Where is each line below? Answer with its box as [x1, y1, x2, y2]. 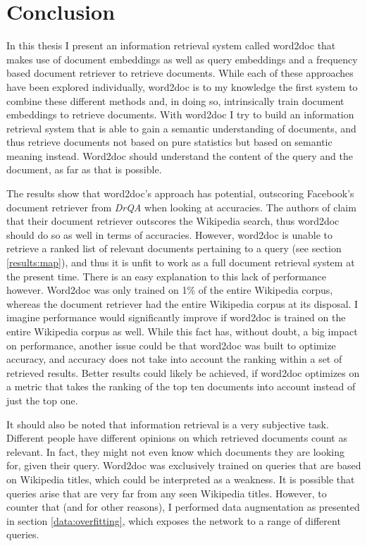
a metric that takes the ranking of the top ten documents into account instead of [6, 379, 356, 394]
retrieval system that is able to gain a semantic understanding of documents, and [6, 120, 356, 135]
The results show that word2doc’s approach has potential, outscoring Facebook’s [6, 186, 354, 201]
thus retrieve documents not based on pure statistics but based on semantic [6, 135, 332, 149]
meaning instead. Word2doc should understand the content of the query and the [6, 148, 353, 163]
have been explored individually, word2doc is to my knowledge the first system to [6, 79, 358, 94]
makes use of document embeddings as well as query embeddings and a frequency [6, 51, 358, 66]
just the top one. [6, 392, 78, 407]
